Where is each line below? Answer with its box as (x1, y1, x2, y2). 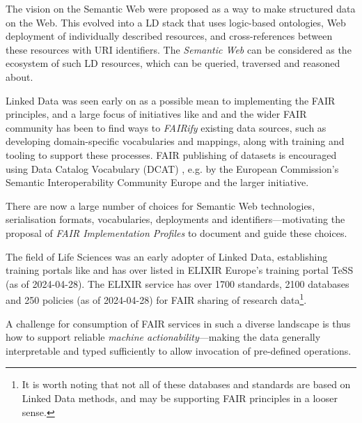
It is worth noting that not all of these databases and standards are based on (22, 377, 351, 392)
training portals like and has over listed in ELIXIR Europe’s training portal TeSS (6, 263, 354, 277)
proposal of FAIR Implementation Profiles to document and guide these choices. (6, 225, 347, 240)
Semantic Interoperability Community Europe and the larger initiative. (6, 175, 309, 190)
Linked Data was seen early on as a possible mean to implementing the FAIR (6, 93, 336, 107)
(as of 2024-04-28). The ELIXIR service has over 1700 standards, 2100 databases (6, 276, 349, 291)
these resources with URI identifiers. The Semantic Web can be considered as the (6, 42, 352, 56)
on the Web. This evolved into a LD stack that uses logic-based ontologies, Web (6, 15, 346, 29)
